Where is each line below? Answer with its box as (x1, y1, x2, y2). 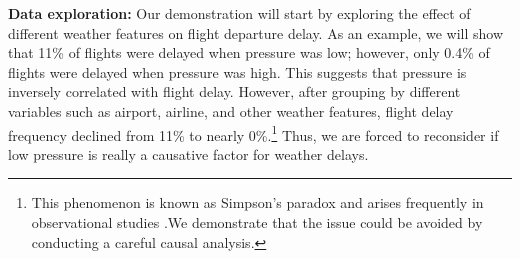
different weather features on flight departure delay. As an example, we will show (8, 22, 504, 43)
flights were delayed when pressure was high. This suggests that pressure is (8, 61, 467, 82)
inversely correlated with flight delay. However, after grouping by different (8, 81, 461, 102)
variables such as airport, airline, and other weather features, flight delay (8, 100, 454, 121)
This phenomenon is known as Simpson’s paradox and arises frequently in (31, 192, 484, 213)
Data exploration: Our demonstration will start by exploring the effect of (8, 3, 471, 23)
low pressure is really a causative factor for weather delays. (8, 143, 369, 164)
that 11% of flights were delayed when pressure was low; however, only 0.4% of (8, 42, 490, 63)
